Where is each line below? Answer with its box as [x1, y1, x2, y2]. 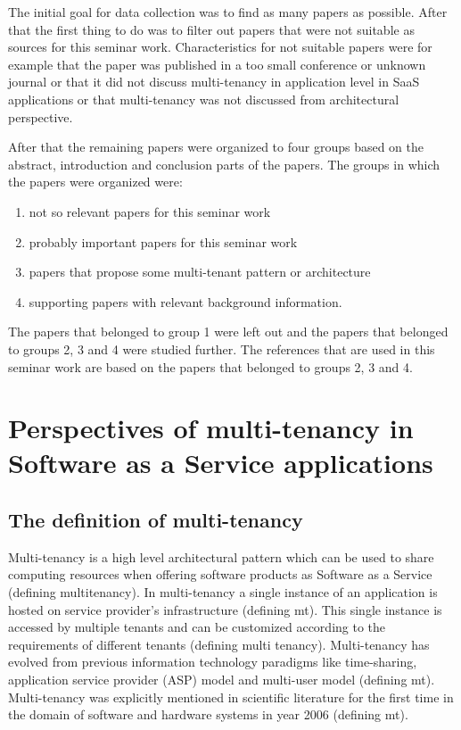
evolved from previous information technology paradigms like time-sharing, [8, 652, 417, 671]
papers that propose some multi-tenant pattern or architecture [29, 262, 371, 281]
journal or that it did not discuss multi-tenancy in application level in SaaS [8, 72, 420, 91]
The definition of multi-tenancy [8, 506, 303, 534]
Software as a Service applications [8, 444, 433, 481]
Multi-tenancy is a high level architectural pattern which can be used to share [8, 547, 434, 566]
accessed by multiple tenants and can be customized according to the [8, 618, 386, 636]
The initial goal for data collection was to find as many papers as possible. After [8, 3, 448, 21]
